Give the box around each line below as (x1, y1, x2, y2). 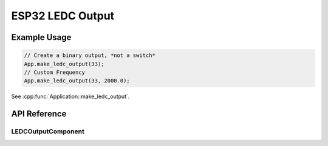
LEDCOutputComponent (11, 127, 84, 136)
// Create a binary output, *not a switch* (24, 52, 156, 59)
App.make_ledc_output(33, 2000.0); (24, 78, 130, 84)
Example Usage (11, 32, 72, 42)
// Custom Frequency (24, 68, 85, 76)
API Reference (11, 109, 67, 119)
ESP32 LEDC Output (11, 9, 115, 22)
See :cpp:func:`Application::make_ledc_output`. (11, 93, 130, 100)
